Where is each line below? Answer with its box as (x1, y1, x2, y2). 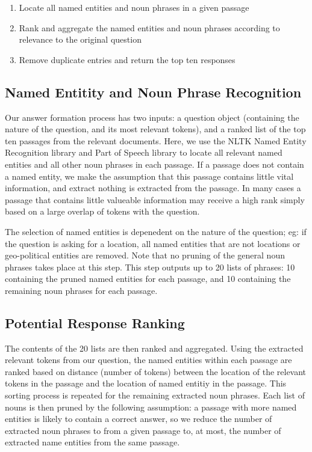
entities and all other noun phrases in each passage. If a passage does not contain (5, 157, 304, 170)
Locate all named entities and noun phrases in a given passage (19, 1, 249, 13)
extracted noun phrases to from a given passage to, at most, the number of (5, 424, 281, 436)
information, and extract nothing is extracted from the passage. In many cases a (5, 182, 301, 194)
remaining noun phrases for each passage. (5, 284, 158, 296)
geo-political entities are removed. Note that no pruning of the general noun (5, 249, 285, 261)
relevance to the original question (19, 33, 142, 46)
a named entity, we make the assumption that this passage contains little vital (5, 169, 294, 182)
